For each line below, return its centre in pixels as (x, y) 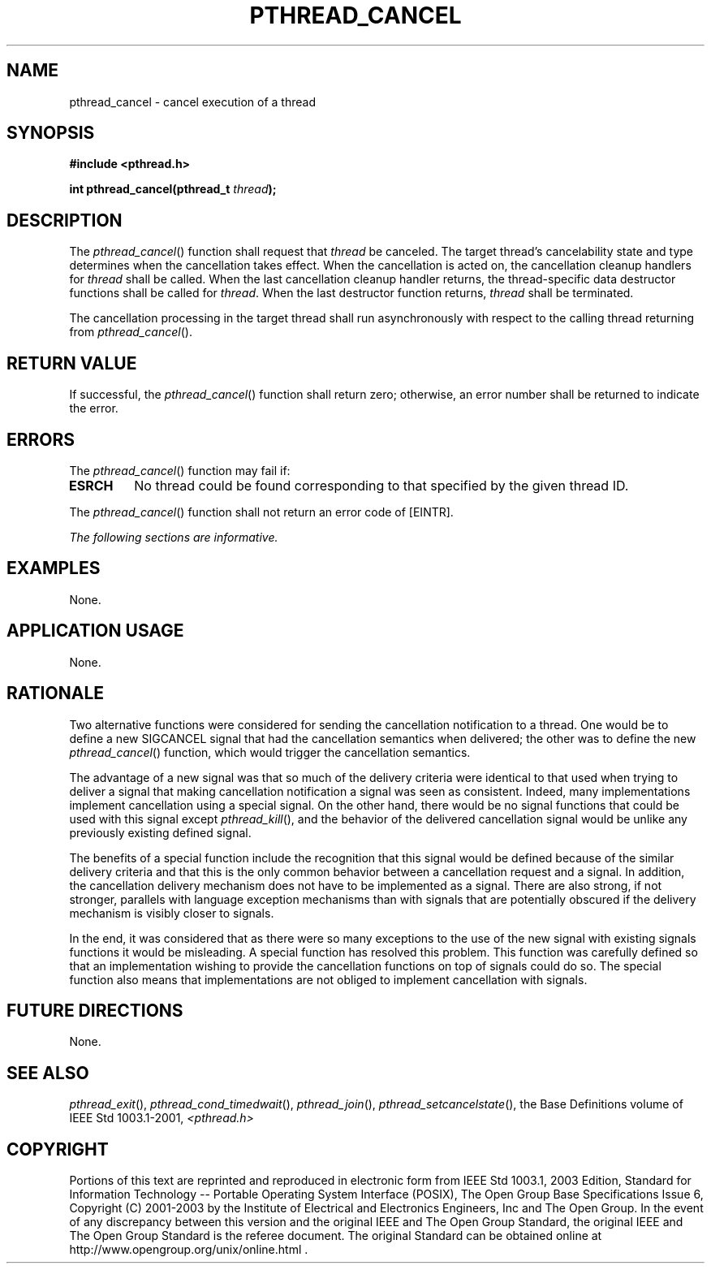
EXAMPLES (54, 568)
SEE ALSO (48, 1073)
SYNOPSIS (51, 133)
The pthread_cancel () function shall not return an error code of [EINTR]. (261, 512)
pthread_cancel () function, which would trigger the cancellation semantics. (270, 752)
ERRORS (41, 439)
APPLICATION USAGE (95, 631)
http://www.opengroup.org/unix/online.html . (189, 1250)
